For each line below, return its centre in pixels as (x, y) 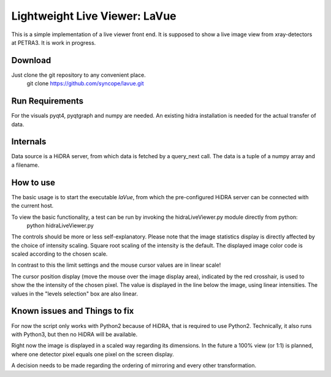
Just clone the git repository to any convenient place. (79, 75)
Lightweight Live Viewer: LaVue (94, 16)
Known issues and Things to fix (73, 311)
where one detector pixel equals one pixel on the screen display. (93, 354)
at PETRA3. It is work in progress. (54, 42)
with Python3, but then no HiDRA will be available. (74, 334)
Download (31, 60)
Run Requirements (48, 101)
